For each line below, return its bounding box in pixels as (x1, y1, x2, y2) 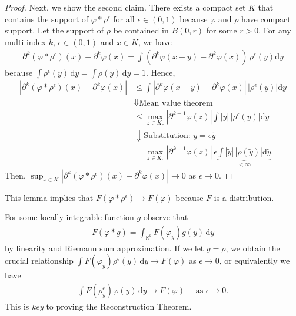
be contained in (113, 24, 169, 36)
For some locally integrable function (5, 211, 134, 223)
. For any (258, 24, 291, 36)
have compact (241, 12, 291, 25)
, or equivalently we (219, 254, 290, 267)
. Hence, (146, 66, 175, 79)
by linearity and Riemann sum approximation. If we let (5, 241, 204, 254)
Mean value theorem (139, 99, 213, 108)
